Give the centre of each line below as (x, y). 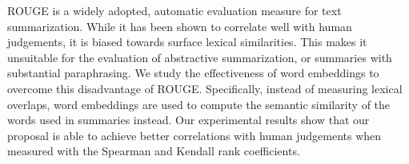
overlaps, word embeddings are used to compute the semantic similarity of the (199, 104)
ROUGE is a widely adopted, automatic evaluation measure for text (174, 10)
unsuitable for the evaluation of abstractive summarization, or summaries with (200, 57)
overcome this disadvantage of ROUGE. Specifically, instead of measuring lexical (205, 88)
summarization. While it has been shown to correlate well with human (180, 26)
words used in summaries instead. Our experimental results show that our (188, 120)
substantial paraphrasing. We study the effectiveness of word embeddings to (193, 73)
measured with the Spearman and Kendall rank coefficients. (154, 151)
